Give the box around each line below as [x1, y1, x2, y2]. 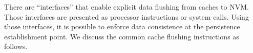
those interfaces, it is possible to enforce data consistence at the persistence [4, 21, 240, 32]
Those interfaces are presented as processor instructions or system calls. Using [4, 11, 249, 22]
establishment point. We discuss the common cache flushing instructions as [4, 31, 239, 41]
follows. [4, 41, 28, 51]
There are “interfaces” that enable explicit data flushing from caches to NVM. [4, 2, 249, 12]
